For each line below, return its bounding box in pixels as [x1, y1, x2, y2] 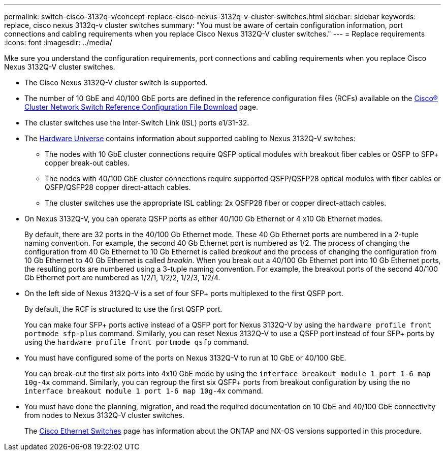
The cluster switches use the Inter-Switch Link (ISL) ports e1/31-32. [24, 118, 249, 127]
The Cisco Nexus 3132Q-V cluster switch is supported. [24, 78, 208, 87]
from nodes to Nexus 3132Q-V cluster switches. [24, 411, 184, 419]
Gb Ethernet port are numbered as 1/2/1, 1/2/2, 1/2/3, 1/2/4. [24, 273, 220, 282]
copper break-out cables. [45, 158, 130, 167]
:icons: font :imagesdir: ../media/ [4, 38, 112, 47]
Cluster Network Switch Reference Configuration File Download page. [24, 103, 259, 111]
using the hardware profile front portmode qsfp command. [24, 338, 249, 346]
